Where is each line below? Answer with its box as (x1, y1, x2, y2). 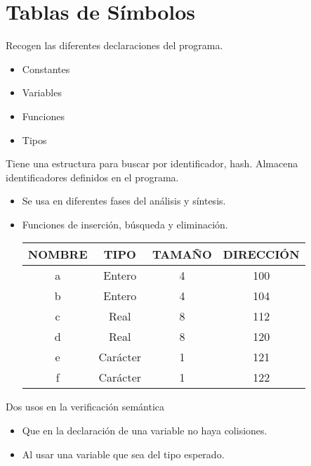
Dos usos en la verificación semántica (6, 399, 165, 414)
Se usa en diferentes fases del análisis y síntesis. (22, 193, 226, 208)
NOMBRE (27, 246, 88, 263)
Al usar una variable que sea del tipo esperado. (22, 446, 225, 461)
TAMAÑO (152, 246, 212, 263)
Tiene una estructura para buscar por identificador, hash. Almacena (6, 156, 298, 171)
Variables (22, 85, 62, 100)
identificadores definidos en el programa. (6, 169, 179, 184)
